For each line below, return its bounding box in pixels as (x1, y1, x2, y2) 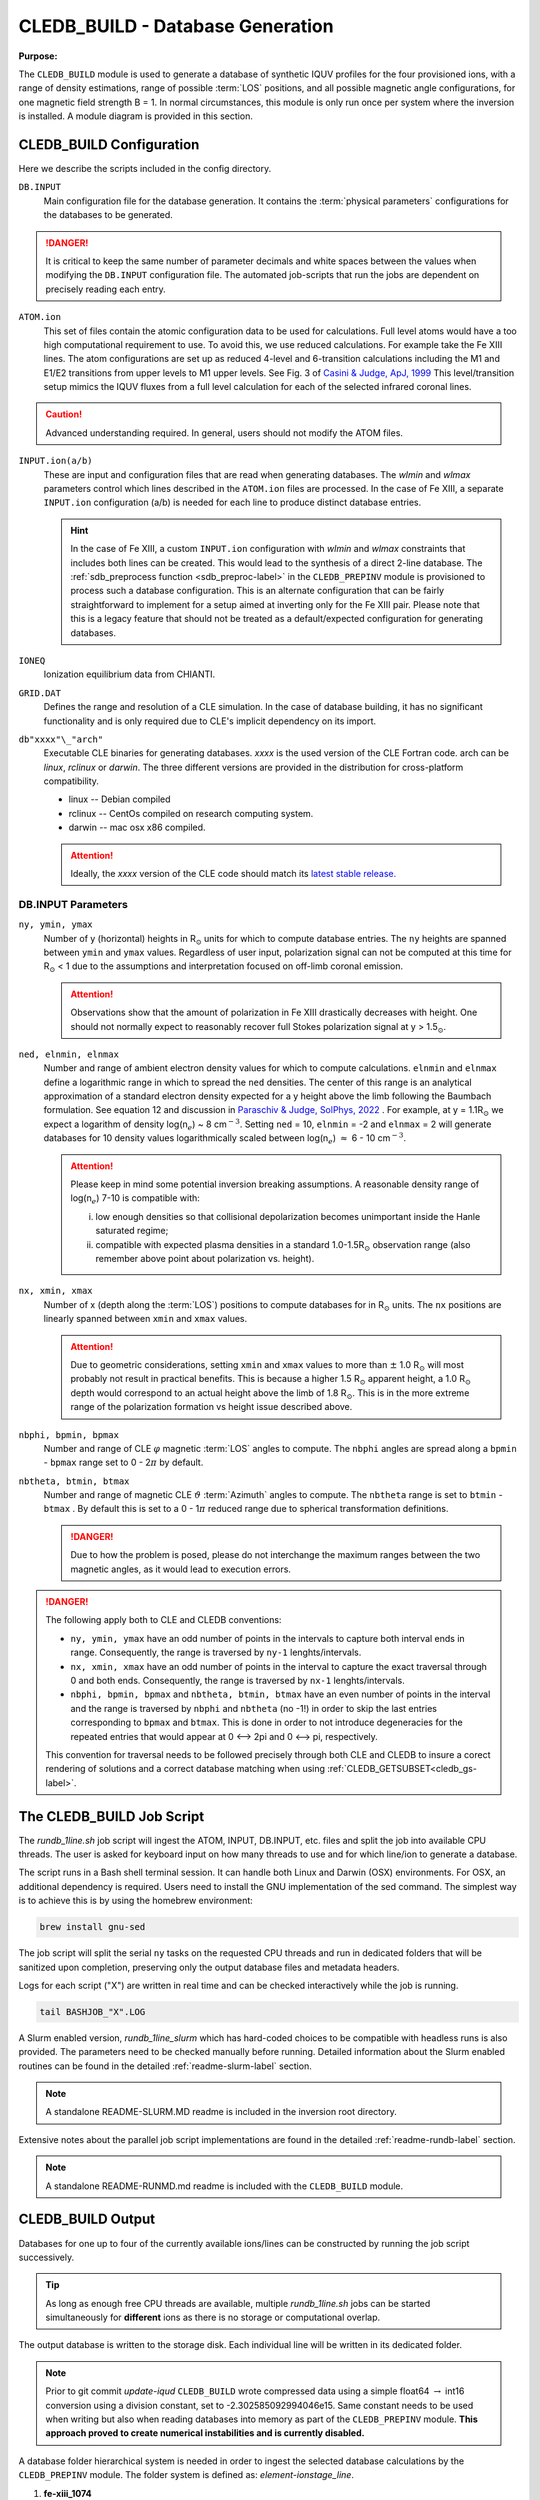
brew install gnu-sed (39, 1921, 146, 1933)
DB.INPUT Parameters (18, 897, 129, 911)
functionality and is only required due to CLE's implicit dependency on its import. (43, 715, 377, 727)
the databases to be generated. (43, 209, 174, 221)
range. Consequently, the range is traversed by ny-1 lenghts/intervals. (70, 1646, 362, 1659)
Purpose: (18, 50, 58, 62)
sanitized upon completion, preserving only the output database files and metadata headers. (18, 1961, 400, 1973)
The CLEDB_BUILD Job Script (18, 1808, 205, 1825)
